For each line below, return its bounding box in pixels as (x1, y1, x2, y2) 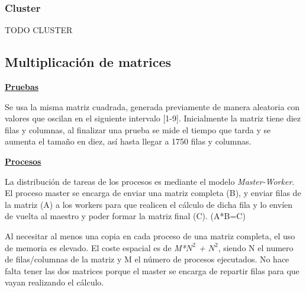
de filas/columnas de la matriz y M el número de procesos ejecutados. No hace (5, 253, 289, 265)
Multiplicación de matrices (5, 53, 172, 71)
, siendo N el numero (218, 241, 294, 254)
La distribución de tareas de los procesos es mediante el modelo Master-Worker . (5, 175, 295, 187)
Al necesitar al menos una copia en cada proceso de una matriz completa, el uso (5, 229, 295, 242)
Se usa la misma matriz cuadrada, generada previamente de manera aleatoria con (5, 100, 300, 113)
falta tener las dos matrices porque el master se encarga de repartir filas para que (5, 264, 299, 277)
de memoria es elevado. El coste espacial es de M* (5, 241, 186, 254)
